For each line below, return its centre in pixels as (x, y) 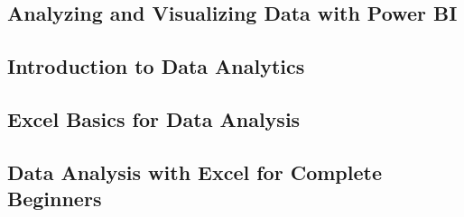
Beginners (55, 199)
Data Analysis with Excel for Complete (195, 172)
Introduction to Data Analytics (156, 66)
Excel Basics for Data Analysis (154, 118)
